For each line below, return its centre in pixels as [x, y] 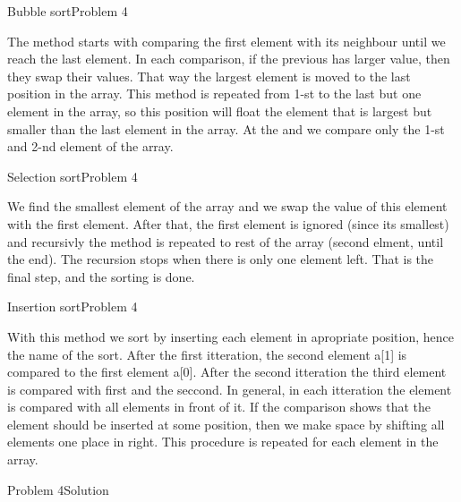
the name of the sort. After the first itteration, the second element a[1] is [207, 354]
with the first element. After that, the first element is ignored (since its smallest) [228, 223]
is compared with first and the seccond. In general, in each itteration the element [230, 389]
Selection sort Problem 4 [73, 176]
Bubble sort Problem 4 [68, 11]
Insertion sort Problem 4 [73, 306]
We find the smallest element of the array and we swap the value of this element [227, 206]
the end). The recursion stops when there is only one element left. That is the [221, 259]
